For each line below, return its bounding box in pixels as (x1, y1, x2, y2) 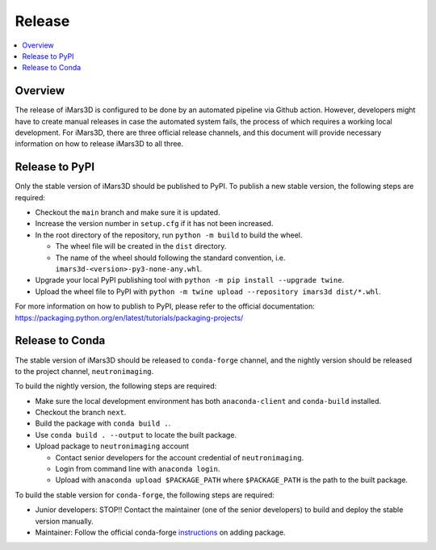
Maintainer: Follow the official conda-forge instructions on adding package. (35, 527, 286, 537)
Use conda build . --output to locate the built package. (35, 430, 237, 439)
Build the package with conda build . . (35, 418, 171, 428)
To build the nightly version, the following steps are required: (15, 381, 217, 391)
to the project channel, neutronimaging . (15, 366, 154, 376)
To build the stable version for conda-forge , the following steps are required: (15, 489, 275, 500)
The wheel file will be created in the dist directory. (55, 241, 227, 251)
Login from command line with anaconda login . (55, 464, 220, 474)
